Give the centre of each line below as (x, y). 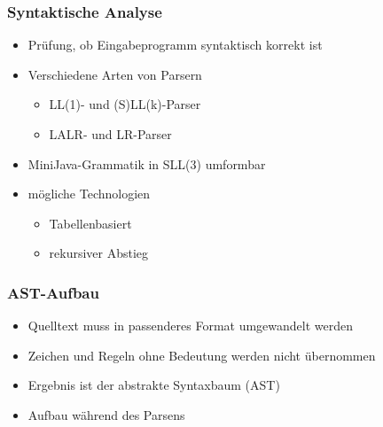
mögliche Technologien (89, 194)
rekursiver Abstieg (99, 253)
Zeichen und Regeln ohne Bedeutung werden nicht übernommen (202, 355)
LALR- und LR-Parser (110, 134)
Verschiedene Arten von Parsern (115, 74)
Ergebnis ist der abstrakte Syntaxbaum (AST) (154, 385)
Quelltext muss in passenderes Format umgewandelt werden (191, 326)
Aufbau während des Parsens (106, 414)
